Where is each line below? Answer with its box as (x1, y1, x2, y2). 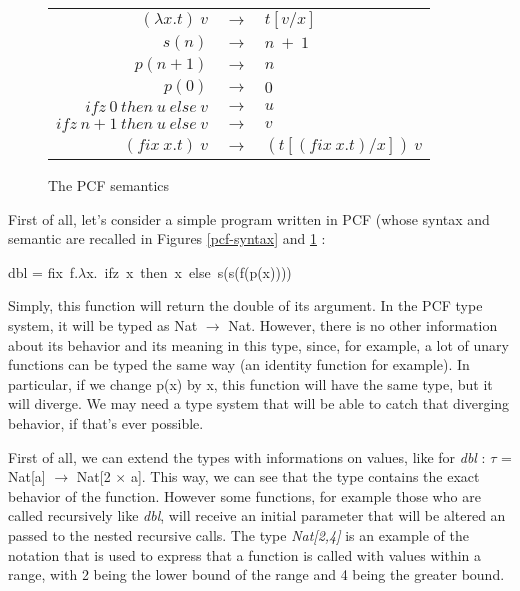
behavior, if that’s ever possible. (8, 412, 204, 433)
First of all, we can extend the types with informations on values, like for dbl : (8, 446, 486, 467)
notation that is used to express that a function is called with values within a (8, 544, 482, 565)
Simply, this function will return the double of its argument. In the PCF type (8, 295, 483, 316)
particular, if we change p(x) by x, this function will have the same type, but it (8, 373, 493, 394)
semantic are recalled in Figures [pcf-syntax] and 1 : (8, 228, 326, 249)
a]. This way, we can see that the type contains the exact (130, 466, 480, 487)
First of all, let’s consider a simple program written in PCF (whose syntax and (8, 208, 490, 229)
